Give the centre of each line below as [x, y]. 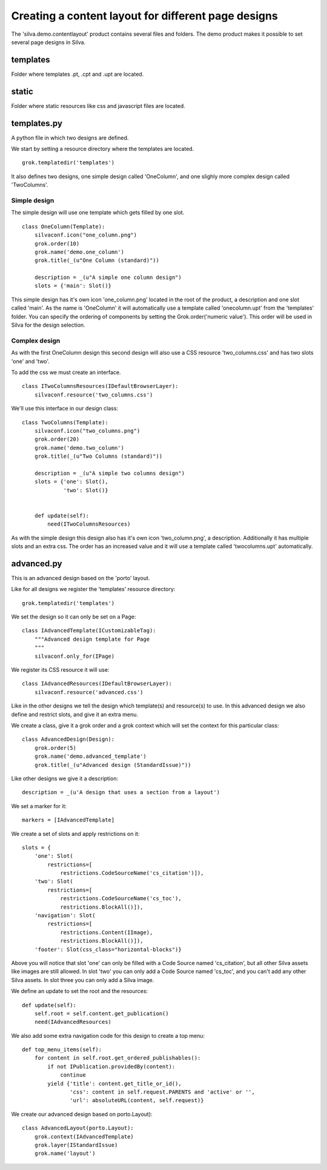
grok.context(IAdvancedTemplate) [84, 1136]
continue [73, 1075]
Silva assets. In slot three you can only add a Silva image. [83, 980]
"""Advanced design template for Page [92, 639]
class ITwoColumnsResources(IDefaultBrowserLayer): [100, 386]
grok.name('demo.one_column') [79, 252]
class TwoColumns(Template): [65, 422]
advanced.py [37, 563]
